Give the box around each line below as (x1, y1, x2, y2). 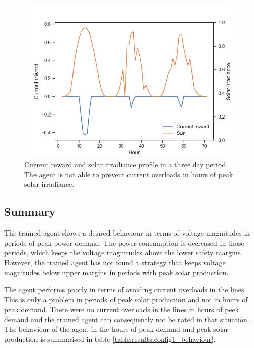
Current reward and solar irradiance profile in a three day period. (24, 159, 228, 169)
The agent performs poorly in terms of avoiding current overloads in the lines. (4, 284, 246, 294)
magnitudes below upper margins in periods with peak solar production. (4, 267, 229, 278)
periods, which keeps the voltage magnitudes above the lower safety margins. (4, 247, 243, 258)
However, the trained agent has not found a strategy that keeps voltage (4, 257, 226, 267)
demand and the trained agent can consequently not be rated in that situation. (4, 314, 249, 324)
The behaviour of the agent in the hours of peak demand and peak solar (4, 324, 229, 334)
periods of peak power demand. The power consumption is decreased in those (4, 237, 244, 248)
